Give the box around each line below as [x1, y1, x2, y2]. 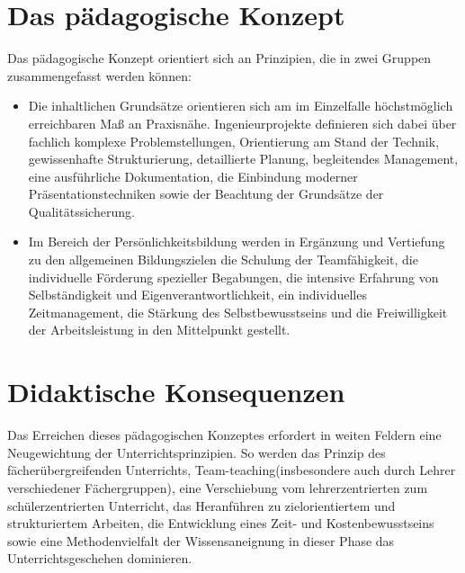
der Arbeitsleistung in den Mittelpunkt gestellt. [28, 320, 291, 339]
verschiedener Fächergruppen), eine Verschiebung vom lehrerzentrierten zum [7, 478, 428, 497]
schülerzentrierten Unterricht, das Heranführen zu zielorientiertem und [7, 496, 396, 515]
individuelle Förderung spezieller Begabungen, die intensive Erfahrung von [28, 267, 439, 286]
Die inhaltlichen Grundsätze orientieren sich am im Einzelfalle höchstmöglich [28, 96, 453, 115]
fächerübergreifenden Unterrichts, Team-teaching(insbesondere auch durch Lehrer [7, 461, 456, 479]
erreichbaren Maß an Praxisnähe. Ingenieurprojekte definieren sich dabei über [28, 113, 457, 132]
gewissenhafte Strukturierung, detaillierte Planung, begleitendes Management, [28, 149, 459, 168]
